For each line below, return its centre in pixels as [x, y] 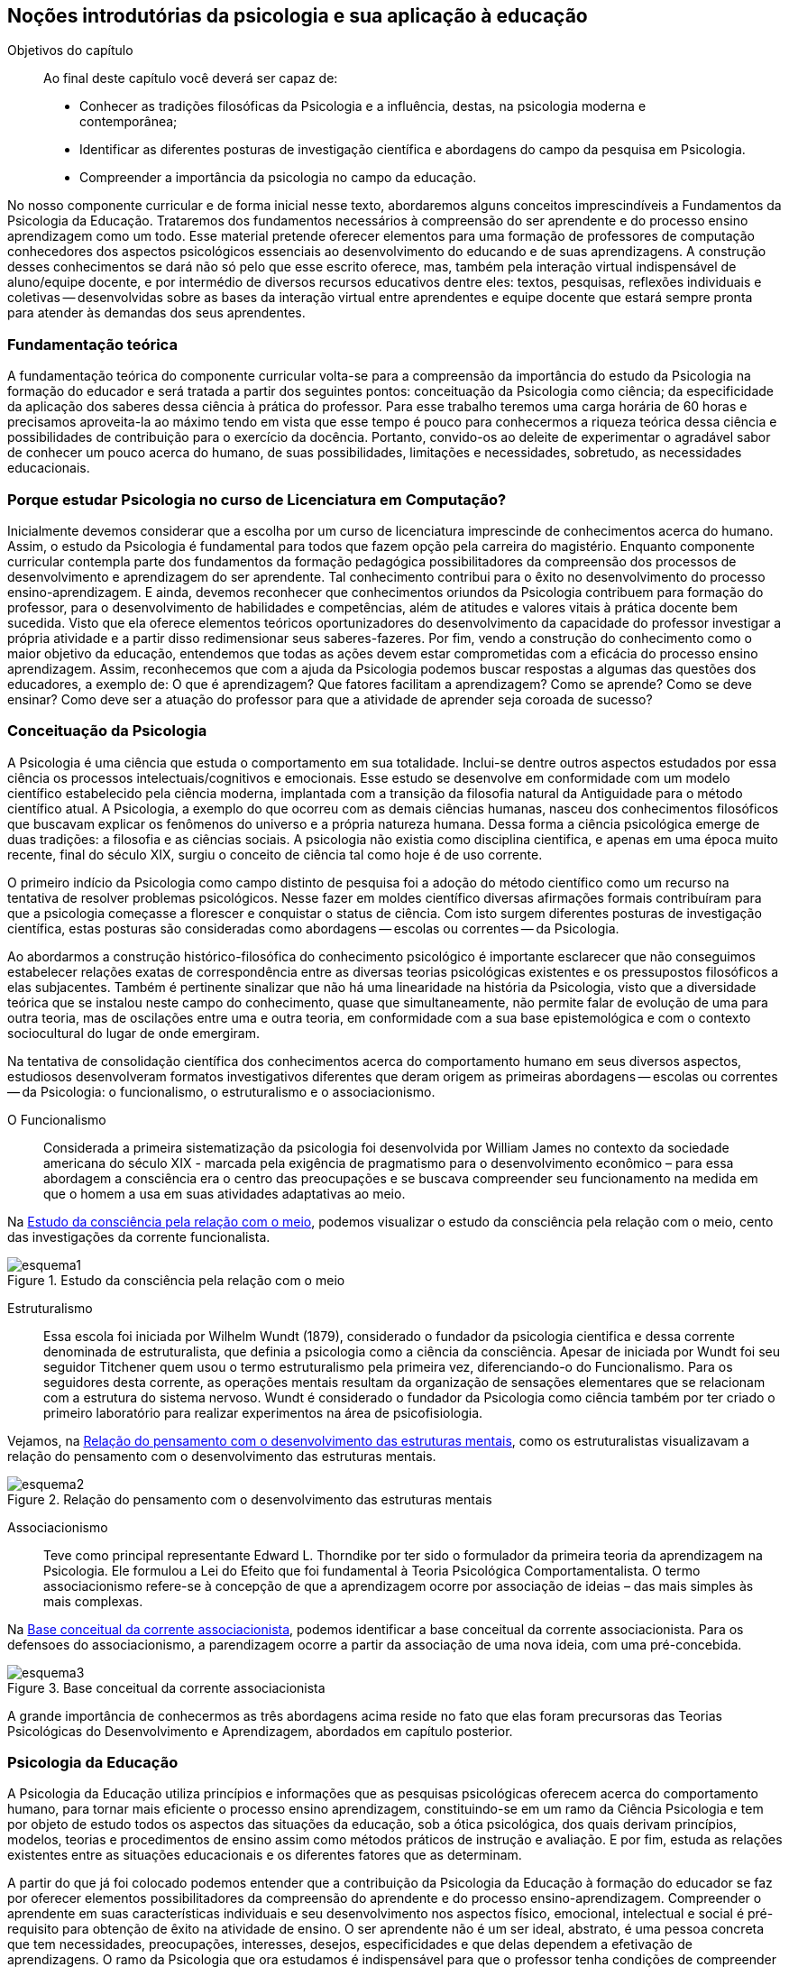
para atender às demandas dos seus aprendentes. [156, 313]
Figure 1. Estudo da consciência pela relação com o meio [176, 1280]
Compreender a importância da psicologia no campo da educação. [278, 178]
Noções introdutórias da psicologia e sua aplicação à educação [298, 16]
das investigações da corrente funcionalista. [139, 1236]
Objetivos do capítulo [70, 51]
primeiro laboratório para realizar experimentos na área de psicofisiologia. [263, 1412]
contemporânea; [128, 122]
